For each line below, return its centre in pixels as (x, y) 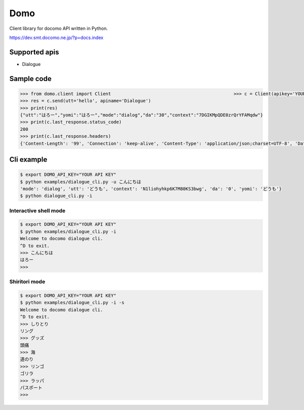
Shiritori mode (27, 282)
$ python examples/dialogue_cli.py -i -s (72, 303)
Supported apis (34, 52)
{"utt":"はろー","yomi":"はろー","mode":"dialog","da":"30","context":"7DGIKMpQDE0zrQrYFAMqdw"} (142, 115)
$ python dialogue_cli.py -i (56, 196)
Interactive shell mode (37, 210)
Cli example (28, 159)
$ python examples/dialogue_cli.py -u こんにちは (81, 182)
